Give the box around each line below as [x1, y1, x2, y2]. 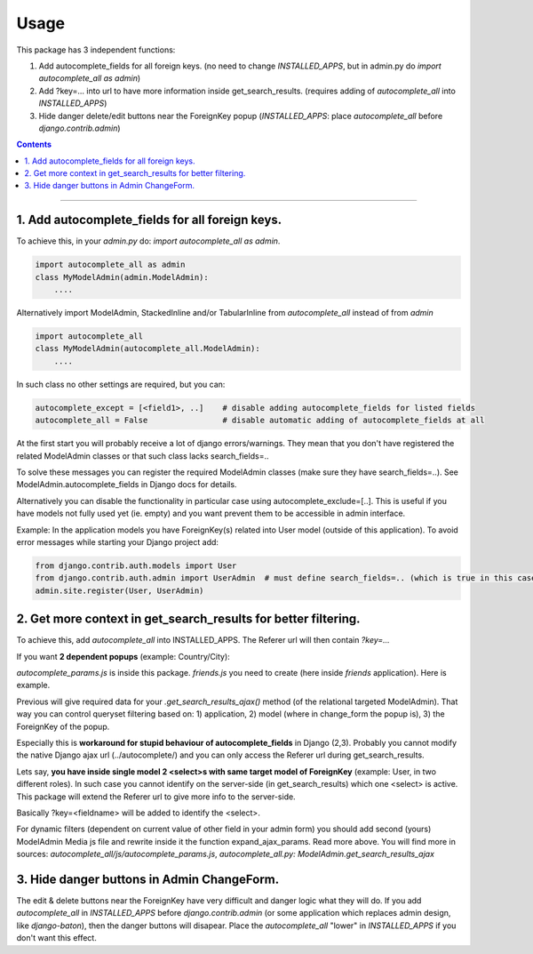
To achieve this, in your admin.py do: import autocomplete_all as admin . [16, 236, 281, 246]
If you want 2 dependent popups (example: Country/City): [16, 651, 230, 661]
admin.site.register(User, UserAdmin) [35, 585, 204, 596]
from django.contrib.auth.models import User [35, 560, 237, 571]
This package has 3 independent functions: [16, 44, 176, 55]
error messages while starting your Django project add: [16, 536, 219, 547]
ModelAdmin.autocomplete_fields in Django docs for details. [16, 479, 237, 490]
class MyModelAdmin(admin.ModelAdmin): [35, 272, 209, 282]
